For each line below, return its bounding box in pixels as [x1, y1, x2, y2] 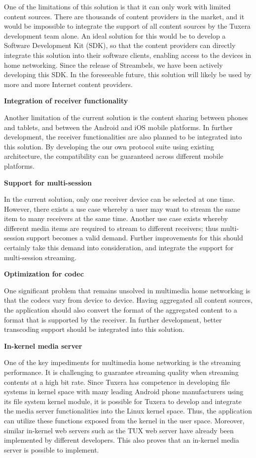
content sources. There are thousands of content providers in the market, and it [4, 11, 245, 21]
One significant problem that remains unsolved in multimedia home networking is [4, 285, 251, 295]
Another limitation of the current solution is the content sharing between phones [4, 112, 248, 122]
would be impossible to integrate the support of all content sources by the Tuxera [4, 21, 251, 31]
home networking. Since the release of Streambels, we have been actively [4, 59, 223, 70]
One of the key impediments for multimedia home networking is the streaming [4, 357, 241, 367]
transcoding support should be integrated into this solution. [4, 324, 184, 334]
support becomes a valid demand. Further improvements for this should [27, 232, 243, 243]
